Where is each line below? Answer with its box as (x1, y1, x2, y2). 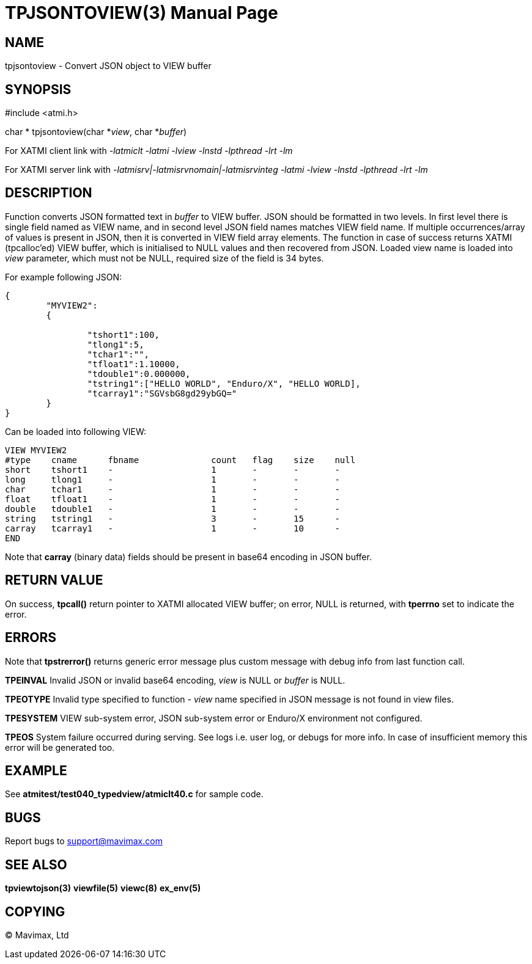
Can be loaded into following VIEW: (5, 426, 147, 437)
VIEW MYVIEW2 (5, 445, 67, 455)
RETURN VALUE (5, 572, 103, 588)
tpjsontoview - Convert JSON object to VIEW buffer (5, 60, 212, 71)
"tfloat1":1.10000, (87, 359, 180, 369)
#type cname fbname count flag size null (5, 455, 356, 465)
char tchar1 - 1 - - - (5, 484, 340, 494)
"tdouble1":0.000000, (87, 368, 191, 379)
